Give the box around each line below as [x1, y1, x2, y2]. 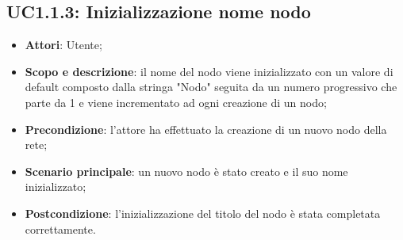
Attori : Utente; [25, 36, 102, 53]
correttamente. [25, 220, 96, 237]
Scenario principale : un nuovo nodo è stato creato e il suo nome [25, 162, 348, 179]
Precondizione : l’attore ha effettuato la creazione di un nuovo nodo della [25, 120, 387, 137]
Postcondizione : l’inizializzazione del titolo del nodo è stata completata [25, 204, 381, 221]
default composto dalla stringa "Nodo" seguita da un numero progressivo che [25, 78, 397, 95]
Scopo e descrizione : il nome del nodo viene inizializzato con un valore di [25, 63, 393, 79]
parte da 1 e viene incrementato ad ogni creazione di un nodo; [25, 93, 327, 110]
